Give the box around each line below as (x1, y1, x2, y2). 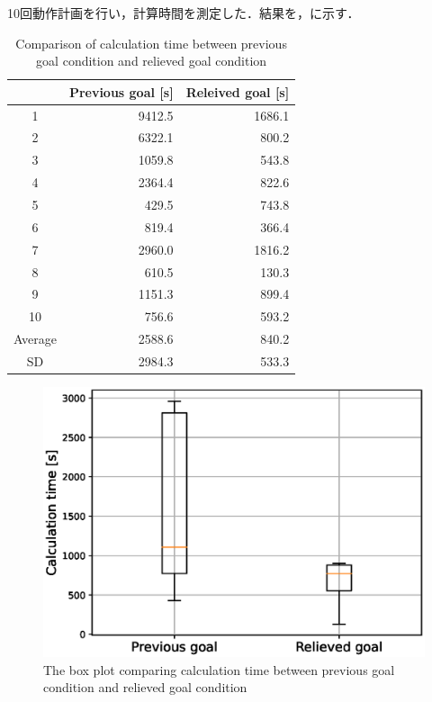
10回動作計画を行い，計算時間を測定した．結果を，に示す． (7, 4, 360, 22)
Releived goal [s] (185, 82, 290, 101)
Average (13, 329, 57, 348)
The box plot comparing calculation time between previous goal (43, 660, 395, 679)
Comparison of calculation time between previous (15, 33, 287, 52)
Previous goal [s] (68, 82, 174, 101)
